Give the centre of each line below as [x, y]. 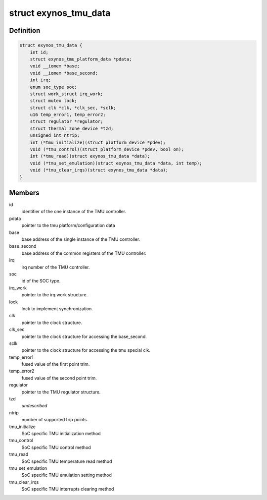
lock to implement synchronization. [57, 308]
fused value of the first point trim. [56, 364]
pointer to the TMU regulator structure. [61, 392]
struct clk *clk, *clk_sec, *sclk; [73, 108]
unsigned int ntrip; [55, 136]
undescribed [34, 406]
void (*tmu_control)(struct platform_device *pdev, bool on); [107, 149]
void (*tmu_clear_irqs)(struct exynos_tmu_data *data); [99, 170]
